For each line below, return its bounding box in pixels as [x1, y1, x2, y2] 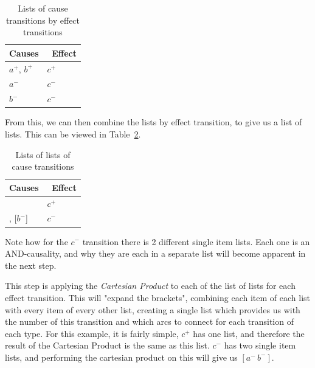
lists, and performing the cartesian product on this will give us [5, 350, 238, 363]
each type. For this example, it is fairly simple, [5, 327, 179, 339]
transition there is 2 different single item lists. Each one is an [82, 235, 310, 248]
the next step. [5, 259, 57, 271]
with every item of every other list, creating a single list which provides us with [5, 303, 300, 316]
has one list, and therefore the [193, 327, 305, 339]
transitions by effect [5, 13, 80, 26]
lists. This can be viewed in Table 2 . [5, 128, 141, 140]
